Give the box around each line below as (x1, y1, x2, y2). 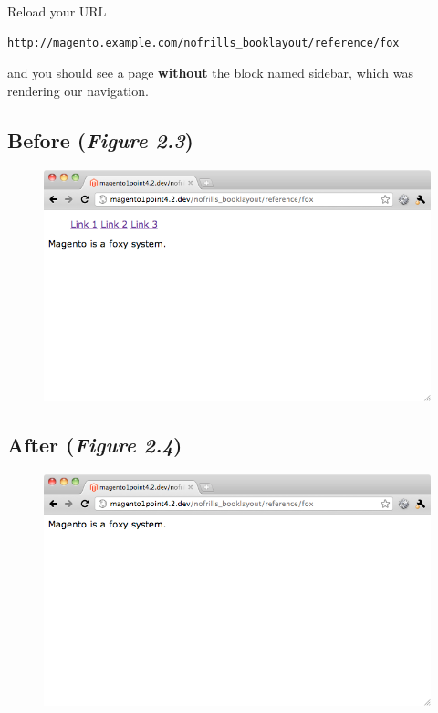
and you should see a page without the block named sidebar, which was (7, 63, 413, 82)
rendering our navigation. (7, 80, 149, 100)
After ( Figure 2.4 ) (7, 431, 182, 459)
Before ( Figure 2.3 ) (7, 125, 193, 154)
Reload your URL (7, 2, 107, 20)
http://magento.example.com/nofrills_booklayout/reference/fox (7, 36, 400, 49)
